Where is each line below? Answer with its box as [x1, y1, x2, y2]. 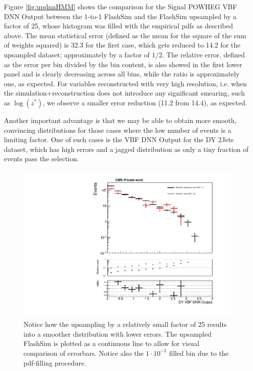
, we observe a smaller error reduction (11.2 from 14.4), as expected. [43, 97, 247, 107]
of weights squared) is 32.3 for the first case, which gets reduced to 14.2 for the [4, 40, 241, 50]
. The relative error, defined [162, 49, 245, 59]
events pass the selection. [4, 153, 79, 164]
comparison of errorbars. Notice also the [23, 347, 144, 358]
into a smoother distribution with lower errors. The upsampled [23, 328, 212, 339]
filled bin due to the [169, 347, 229, 358]
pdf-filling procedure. [23, 357, 87, 368]
